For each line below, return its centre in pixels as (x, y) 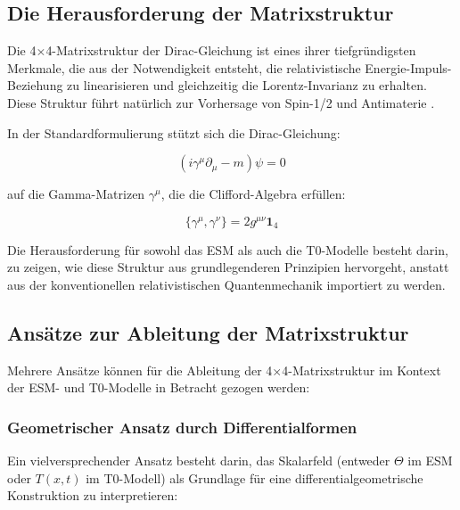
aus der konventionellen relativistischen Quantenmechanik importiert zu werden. (226, 284)
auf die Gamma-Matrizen (76, 194)
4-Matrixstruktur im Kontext (361, 370)
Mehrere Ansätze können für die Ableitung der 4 (140, 370)
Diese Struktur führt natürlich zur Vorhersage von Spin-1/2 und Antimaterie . (221, 102)
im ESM (430, 461)
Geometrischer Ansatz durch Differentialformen (182, 427)
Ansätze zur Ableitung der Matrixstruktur (208, 332)
